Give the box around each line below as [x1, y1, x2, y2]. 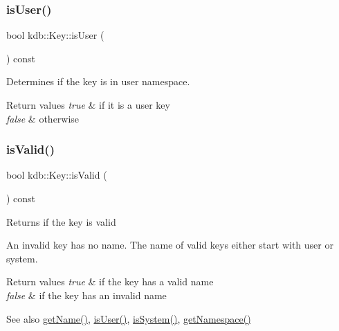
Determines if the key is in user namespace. [6, 74, 190, 89]
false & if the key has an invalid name [6, 287, 167, 302]
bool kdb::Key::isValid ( [6, 168, 107, 182]
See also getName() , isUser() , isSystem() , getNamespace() [6, 311, 251, 325]
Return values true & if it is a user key [6, 98, 170, 111]
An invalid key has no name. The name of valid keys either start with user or [6, 238, 333, 252]
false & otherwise [6, 111, 80, 125]
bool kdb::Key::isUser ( [6, 28, 104, 42]
